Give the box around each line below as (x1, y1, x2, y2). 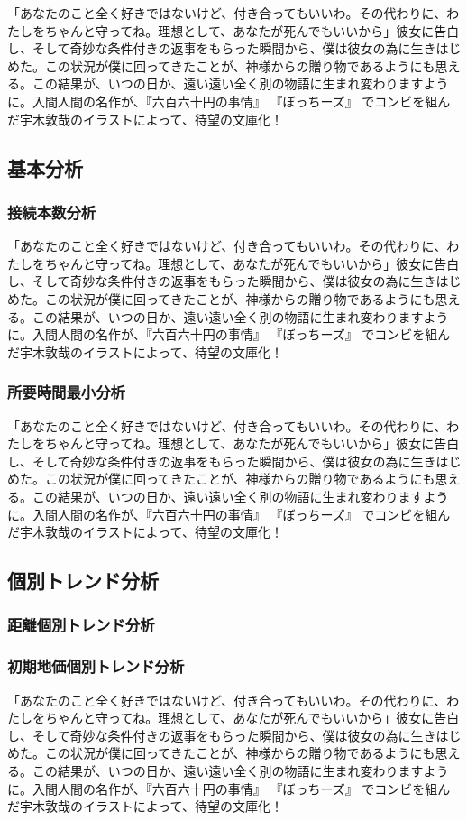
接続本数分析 (7, 200, 96, 223)
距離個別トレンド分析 (7, 613, 155, 636)
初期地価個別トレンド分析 (7, 655, 185, 678)
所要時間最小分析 (7, 381, 125, 403)
